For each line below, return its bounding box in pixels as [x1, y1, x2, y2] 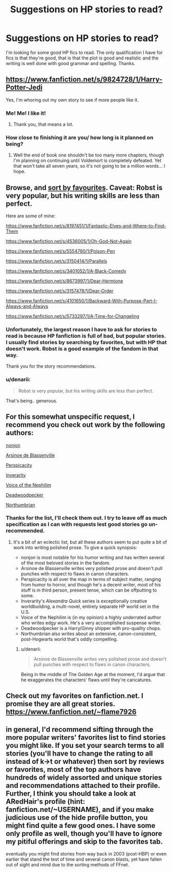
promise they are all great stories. [6, 700, 116, 708]
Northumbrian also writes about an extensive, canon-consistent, [20, 631, 157, 637]
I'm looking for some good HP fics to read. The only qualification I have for [6, 49, 163, 55]
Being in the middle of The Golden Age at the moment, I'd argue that [20, 671, 165, 677]
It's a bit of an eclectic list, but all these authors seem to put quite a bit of [13, 539, 167, 545]
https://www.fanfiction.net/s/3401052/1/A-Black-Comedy [6, 268, 127, 274]
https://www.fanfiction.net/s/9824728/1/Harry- [6, 75, 163, 84]
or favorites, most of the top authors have [6, 765, 141, 774]
